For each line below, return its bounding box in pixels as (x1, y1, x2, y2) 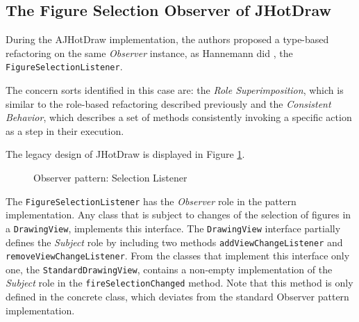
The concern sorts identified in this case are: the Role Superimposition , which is (6, 83, 344, 97)
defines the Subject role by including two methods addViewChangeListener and (6, 234, 343, 249)
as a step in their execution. (6, 123, 124, 138)
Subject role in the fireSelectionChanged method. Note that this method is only (6, 275, 353, 290)
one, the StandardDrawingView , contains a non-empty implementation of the (6, 261, 333, 276)
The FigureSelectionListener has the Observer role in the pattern (6, 193, 297, 208)
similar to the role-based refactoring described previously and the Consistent (6, 96, 331, 111)
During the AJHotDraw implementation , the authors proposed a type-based (6, 32, 329, 47)
